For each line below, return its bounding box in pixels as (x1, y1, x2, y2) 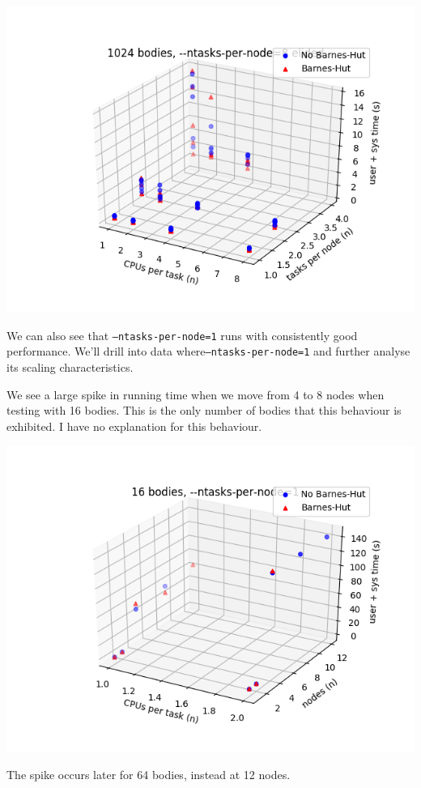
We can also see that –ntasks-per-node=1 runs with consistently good (6, 326, 358, 343)
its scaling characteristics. (6, 358, 134, 375)
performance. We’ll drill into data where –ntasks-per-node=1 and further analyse (6, 343, 410, 360)
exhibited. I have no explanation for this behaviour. (6, 417, 262, 434)
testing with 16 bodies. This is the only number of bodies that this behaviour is (6, 402, 402, 419)
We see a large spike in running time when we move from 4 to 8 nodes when (6, 385, 385, 403)
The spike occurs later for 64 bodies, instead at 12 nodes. (6, 765, 291, 782)
